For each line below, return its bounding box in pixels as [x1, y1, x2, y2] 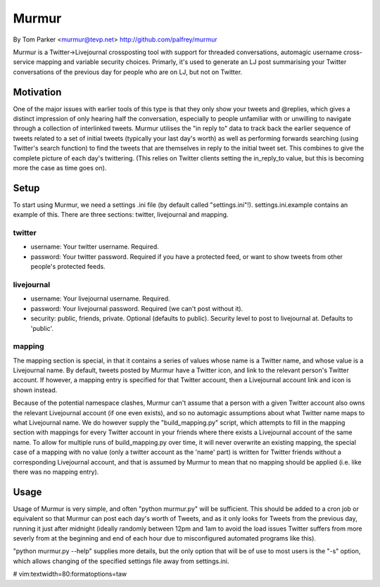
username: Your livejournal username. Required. [30, 294, 170, 303]
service [13, 58, 35, 66]
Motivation [13, 86, 62, 98]
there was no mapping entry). [13, 467, 99, 476]
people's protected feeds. [30, 263, 106, 271]
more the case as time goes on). [13, 163, 107, 172]
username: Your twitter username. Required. [30, 243, 160, 251]
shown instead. [13, 386, 58, 394]
